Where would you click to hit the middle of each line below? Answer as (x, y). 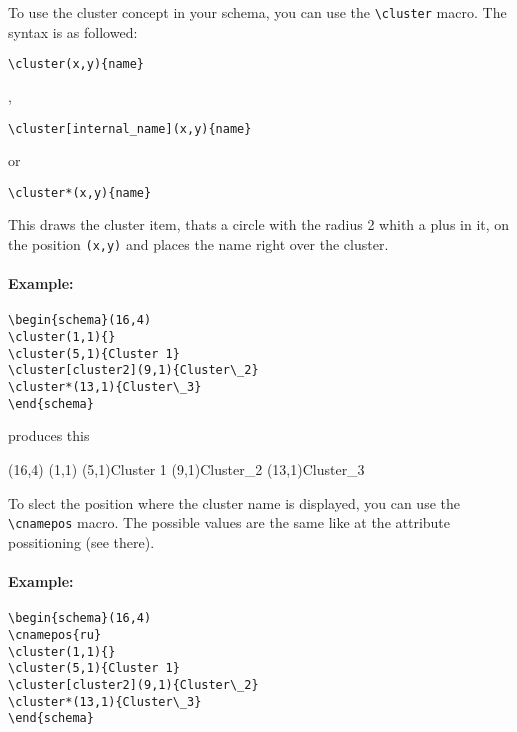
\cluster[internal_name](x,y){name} (130, 128)
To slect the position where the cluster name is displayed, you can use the (234, 502)
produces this (49, 435)
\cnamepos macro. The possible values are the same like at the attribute (229, 522)
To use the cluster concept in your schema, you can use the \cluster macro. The (257, 12)
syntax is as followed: (73, 31)
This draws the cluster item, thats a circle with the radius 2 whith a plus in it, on (259, 224)
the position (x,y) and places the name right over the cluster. (198, 244)
